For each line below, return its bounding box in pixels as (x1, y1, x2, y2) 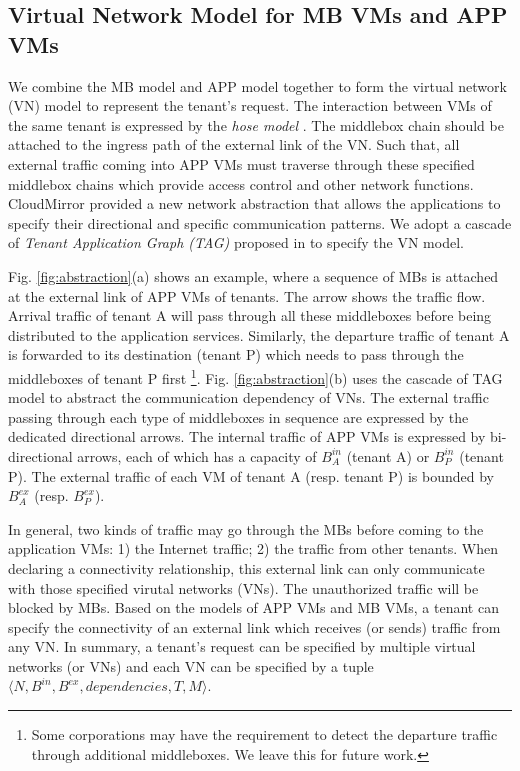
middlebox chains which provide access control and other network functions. (8, 173, 474, 194)
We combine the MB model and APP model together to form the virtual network (8, 75, 507, 96)
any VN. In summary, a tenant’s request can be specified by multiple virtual (8, 636, 476, 657)
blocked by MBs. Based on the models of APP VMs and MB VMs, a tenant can (8, 597, 499, 618)
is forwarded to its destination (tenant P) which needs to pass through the (8, 344, 464, 365)
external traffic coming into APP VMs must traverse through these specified (8, 153, 475, 174)
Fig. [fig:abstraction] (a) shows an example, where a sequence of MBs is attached (8, 265, 499, 286)
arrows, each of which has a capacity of (77, 445, 317, 466)
